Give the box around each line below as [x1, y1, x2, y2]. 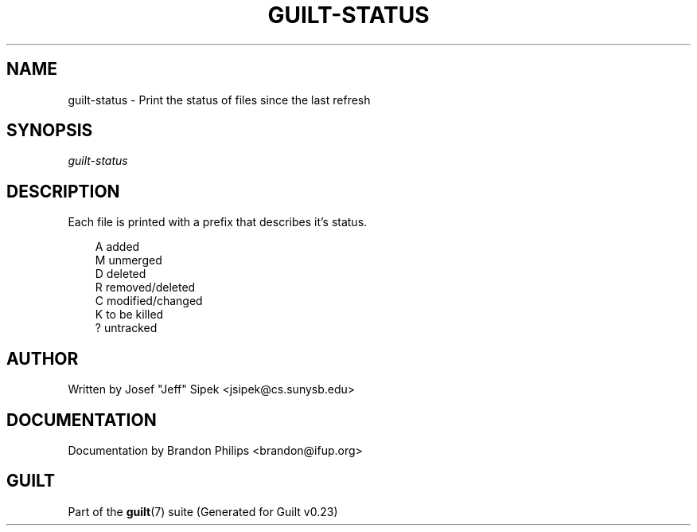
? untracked [95, 321, 158, 335]
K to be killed [95, 307, 164, 322]
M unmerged [95, 253, 162, 268]
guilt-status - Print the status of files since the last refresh [68, 92, 371, 107]
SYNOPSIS [6, 120, 93, 141]
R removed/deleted [95, 280, 196, 295]
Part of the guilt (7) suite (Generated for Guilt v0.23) [68, 504, 338, 518]
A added [95, 240, 140, 254]
